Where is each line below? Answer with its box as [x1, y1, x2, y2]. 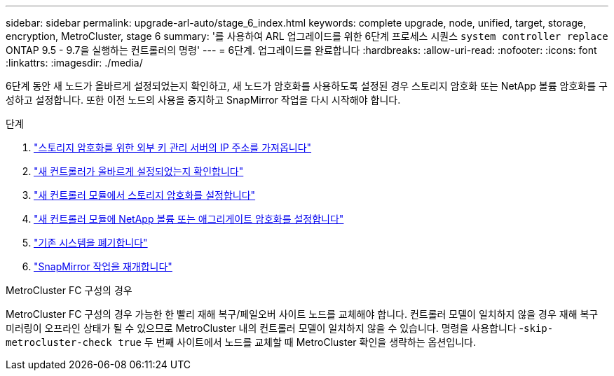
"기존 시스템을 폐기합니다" [34, 237, 148, 249]
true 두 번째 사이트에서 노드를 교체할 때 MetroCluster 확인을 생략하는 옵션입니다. [118, 336, 477, 348]
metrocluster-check [6, 337, 112, 348]
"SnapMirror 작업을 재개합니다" [34, 260, 172, 272]
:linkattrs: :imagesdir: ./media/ [6, 57, 143, 69]
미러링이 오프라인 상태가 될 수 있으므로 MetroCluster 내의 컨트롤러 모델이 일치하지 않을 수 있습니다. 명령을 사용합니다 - [6, 322, 524, 334]
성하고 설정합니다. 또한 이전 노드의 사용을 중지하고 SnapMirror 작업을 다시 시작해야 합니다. [6, 94, 401, 106]
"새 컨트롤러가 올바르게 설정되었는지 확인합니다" [34, 165, 244, 177]
